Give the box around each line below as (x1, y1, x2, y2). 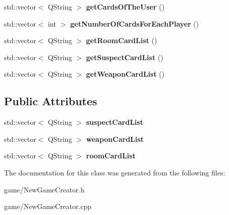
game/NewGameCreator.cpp (4, 201, 91, 211)
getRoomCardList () (86, 35, 157, 46)
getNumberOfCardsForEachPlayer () (70, 18, 199, 29)
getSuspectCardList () (86, 52, 164, 62)
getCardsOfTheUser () (86, 2, 165, 12)
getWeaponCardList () (86, 69, 165, 79)
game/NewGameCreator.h (4, 184, 84, 194)
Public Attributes (4, 93, 97, 109)
